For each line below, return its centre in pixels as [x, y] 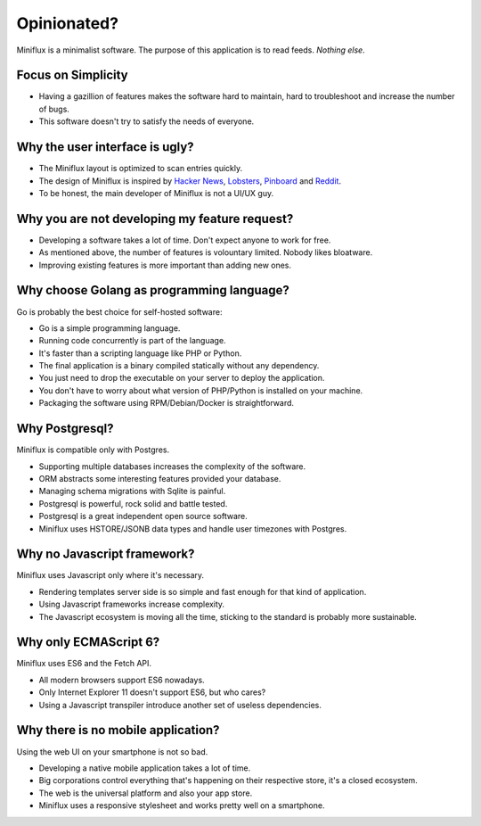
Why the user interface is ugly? [106, 147]
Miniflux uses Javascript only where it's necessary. [110, 575]
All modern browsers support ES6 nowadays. [122, 680]
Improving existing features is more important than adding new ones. [165, 265]
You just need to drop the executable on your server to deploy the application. [182, 378]
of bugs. [54, 109]
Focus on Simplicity [72, 75]
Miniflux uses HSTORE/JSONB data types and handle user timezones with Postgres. [193, 529]
